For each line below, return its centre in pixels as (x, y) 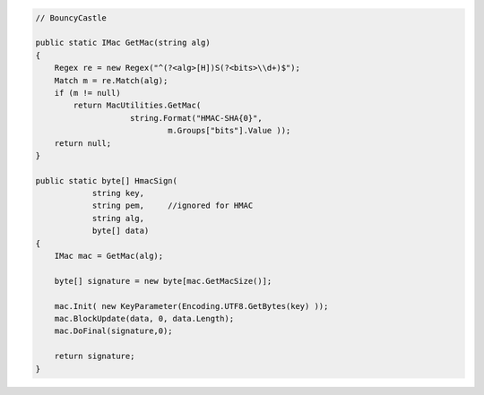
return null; (83, 143)
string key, (118, 193)
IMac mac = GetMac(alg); (109, 256)
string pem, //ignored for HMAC (173, 206)
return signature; (95, 356)
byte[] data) (121, 231)
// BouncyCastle (71, 17)
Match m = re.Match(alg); (111, 80)
